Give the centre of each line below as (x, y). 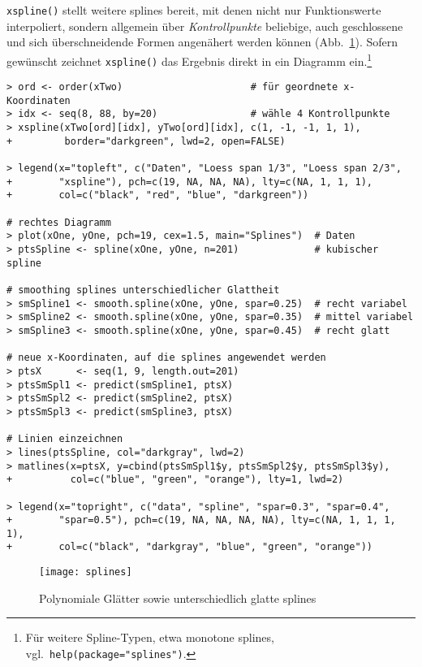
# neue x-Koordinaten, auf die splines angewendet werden (166, 358)
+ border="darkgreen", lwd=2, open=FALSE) (146, 141)
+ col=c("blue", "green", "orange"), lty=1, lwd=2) (175, 480)
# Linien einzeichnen (65, 439)
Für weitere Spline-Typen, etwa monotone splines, (150, 637)
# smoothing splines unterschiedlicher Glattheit (143, 290)
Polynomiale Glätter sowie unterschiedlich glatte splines (178, 598)
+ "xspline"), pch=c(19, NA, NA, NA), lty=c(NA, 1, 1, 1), (190, 182)
